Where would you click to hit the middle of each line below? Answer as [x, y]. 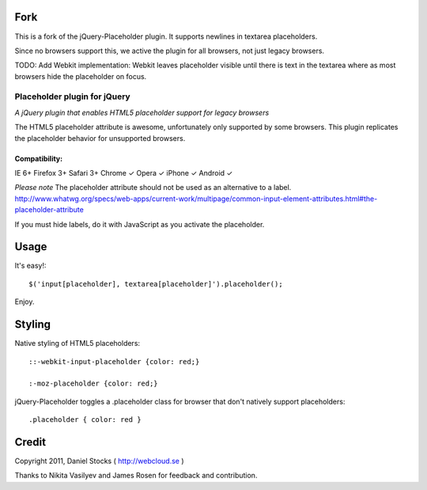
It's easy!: [30, 266]
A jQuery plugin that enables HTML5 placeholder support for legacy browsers [142, 112]
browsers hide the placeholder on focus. [81, 76]
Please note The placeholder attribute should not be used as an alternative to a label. [153, 188]
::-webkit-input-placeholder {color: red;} [114, 361]
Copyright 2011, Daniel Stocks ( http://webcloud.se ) [100, 461]
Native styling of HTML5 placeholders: [77, 344]
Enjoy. [25, 302]
